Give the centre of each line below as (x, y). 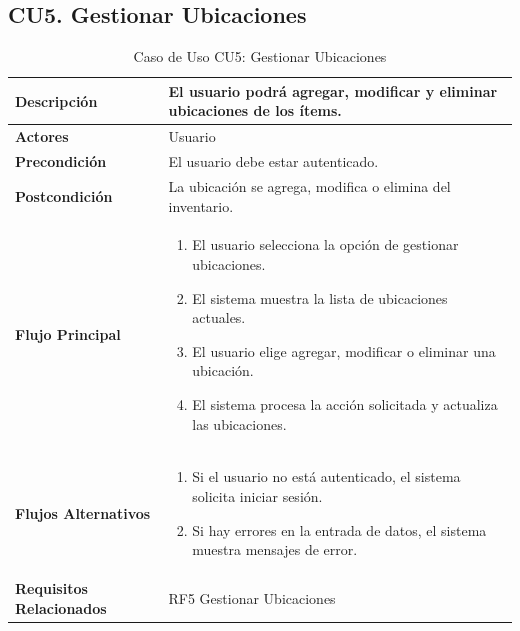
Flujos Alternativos (83, 512)
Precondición (61, 161)
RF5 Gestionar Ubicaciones (252, 597)
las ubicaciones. (239, 423)
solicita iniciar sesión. (257, 495)
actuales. (219, 317)
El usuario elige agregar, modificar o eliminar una (344, 350)
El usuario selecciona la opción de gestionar (325, 244)
